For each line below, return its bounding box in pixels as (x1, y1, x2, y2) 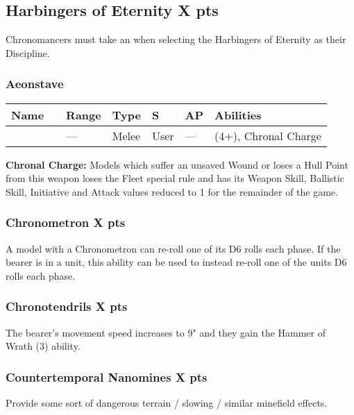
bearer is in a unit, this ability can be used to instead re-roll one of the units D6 (6, 255, 347, 269)
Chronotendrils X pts (6, 298, 128, 315)
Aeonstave (6, 75, 64, 92)
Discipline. (6, 45, 50, 60)
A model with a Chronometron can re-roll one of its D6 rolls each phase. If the (6, 241, 341, 255)
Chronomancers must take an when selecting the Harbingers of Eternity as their (6, 32, 346, 46)
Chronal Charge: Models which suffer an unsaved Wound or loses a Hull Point (6, 157, 348, 171)
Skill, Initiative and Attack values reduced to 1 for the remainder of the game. (6, 184, 338, 198)
